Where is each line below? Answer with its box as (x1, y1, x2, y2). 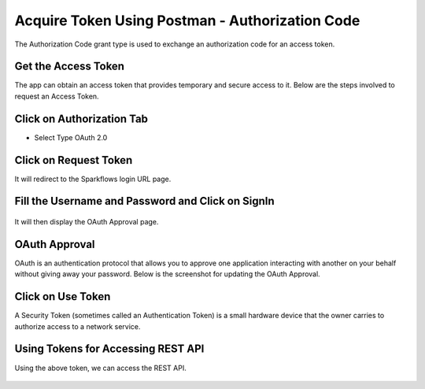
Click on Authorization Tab (14, 112, 149, 125)
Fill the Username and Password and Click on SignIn (14, 194, 275, 208)
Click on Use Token (14, 290, 111, 303)
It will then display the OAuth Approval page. (14, 217, 159, 227)
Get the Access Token (14, 60, 125, 73)
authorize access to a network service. (14, 321, 141, 331)
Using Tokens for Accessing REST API (14, 343, 205, 356)
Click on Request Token (14, 154, 133, 167)
